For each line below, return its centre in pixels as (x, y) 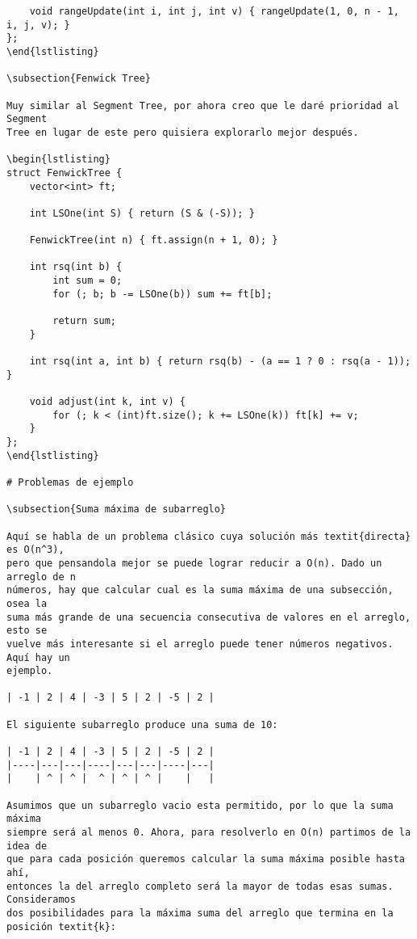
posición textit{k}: (62, 926)
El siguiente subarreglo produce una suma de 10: (142, 724)
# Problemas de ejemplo (70, 482)
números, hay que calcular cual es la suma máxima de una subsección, (200, 590)
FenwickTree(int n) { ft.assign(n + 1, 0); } (154, 240)
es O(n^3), (35, 550)
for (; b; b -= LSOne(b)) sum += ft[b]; (163, 294)
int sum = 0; (88, 281)
